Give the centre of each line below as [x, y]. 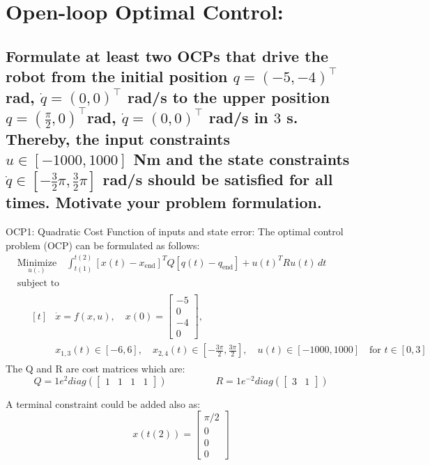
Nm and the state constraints [241, 159]
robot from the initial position [117, 76]
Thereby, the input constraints [118, 138]
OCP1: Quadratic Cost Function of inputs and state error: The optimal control [175, 231]
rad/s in [238, 117]
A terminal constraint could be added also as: [103, 403]
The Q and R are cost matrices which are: [95, 369]
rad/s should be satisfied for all [218, 179]
